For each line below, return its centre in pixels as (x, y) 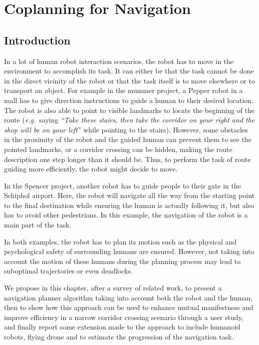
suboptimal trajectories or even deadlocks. (68, 271)
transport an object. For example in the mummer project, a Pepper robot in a (124, 90)
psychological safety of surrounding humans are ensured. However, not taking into (129, 251)
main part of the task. (38, 225)
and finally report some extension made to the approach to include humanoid (122, 327)
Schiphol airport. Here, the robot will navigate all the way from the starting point (129, 195)
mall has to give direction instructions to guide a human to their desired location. (129, 100)
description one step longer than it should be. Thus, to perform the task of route (128, 159)
